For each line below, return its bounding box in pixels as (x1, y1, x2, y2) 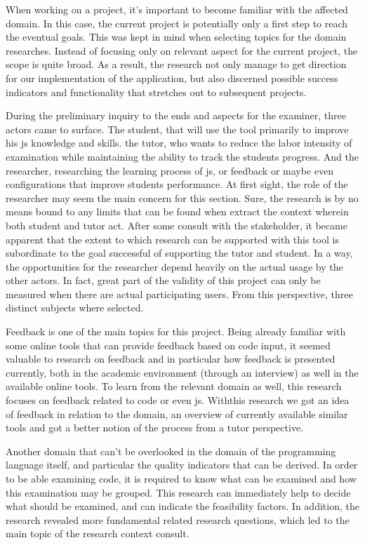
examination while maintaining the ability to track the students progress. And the (6, 149, 359, 163)
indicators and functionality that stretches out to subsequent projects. (6, 84, 307, 99)
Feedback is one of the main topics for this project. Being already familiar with (6, 324, 346, 339)
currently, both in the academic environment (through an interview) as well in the (6, 365, 359, 379)
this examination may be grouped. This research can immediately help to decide (6, 485, 351, 499)
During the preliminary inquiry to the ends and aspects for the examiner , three (6, 108, 346, 123)
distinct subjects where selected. (6, 300, 144, 315)
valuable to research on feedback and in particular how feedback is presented (6, 351, 336, 366)
